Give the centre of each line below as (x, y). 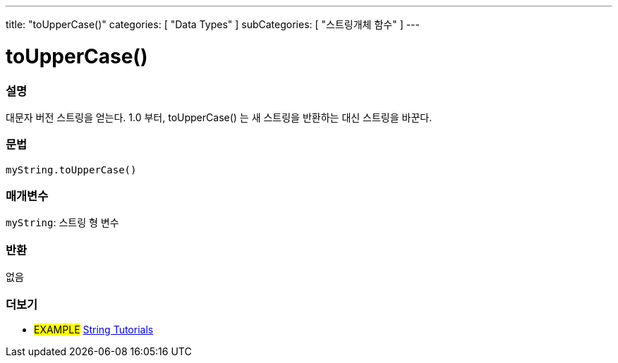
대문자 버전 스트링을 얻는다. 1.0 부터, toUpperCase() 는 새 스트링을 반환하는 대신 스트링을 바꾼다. (219, 117)
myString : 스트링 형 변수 (62, 223)
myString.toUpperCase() (71, 170)
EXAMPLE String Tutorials (94, 329)
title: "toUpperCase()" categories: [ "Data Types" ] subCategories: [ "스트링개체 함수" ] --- (213, 24)
